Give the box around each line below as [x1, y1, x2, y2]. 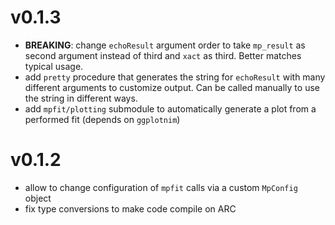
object [24, 192, 52, 204]
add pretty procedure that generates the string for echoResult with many [24, 71, 326, 83]
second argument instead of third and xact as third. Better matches [24, 49, 302, 61]
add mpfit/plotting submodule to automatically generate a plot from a [24, 102, 317, 115]
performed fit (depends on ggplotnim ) [24, 113, 181, 125]
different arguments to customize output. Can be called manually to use [24, 81, 320, 93]
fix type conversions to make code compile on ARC [24, 202, 237, 215]
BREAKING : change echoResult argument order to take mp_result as [24, 39, 306, 51]
